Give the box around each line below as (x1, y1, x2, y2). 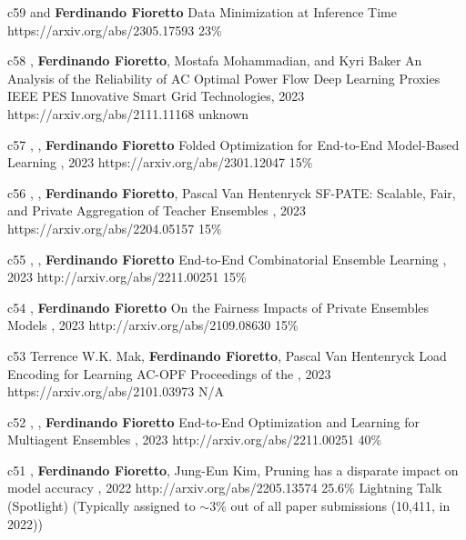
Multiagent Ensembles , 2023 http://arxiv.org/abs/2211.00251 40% (7, 430, 382, 449)
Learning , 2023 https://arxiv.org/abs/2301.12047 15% (7, 153, 313, 172)
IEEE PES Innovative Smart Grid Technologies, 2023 (7, 86, 305, 105)
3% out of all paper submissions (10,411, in (209, 496, 451, 515)
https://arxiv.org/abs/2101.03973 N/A (7, 382, 224, 401)
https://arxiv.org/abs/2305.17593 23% (7, 20, 222, 39)
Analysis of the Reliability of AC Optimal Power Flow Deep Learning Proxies (7, 68, 441, 87)
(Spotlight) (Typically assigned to (7, 496, 196, 515)
